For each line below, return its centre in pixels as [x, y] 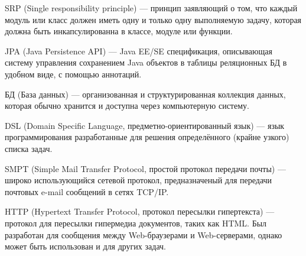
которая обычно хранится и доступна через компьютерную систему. [127, 106]
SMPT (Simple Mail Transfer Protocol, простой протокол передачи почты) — [145, 168]
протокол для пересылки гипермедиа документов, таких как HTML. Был [136, 223]
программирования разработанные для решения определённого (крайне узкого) [147, 137]
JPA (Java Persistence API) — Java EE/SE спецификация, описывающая [139, 51]
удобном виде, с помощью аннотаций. [73, 74]
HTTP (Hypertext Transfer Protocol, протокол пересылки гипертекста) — [140, 211]
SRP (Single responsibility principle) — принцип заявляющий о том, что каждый [151, 8]
